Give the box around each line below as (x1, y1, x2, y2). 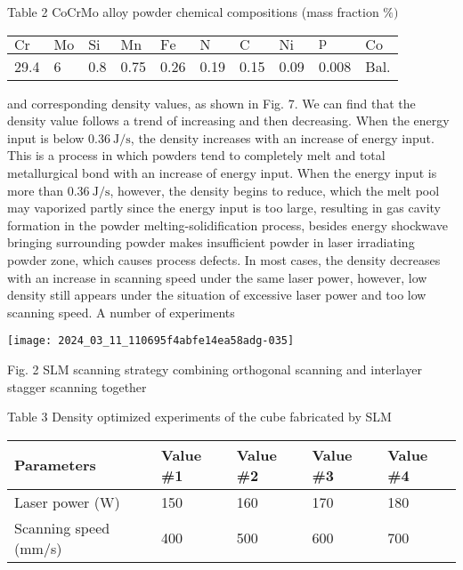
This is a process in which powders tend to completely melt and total (7, 146, 386, 165)
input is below (7, 128, 85, 147)
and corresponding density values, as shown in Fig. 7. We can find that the (7, 93, 416, 112)
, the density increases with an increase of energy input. (130, 128, 435, 147)
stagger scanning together (7, 377, 147, 396)
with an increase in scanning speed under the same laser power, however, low (7, 268, 427, 286)
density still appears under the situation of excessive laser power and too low (7, 285, 426, 304)
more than (7, 181, 64, 199)
